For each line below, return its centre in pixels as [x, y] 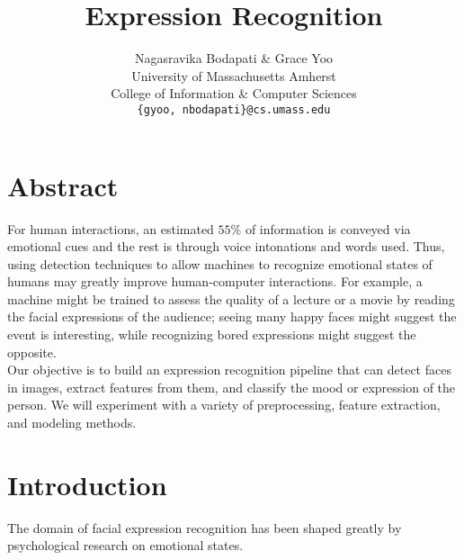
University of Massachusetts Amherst [234, 75]
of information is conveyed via [328, 228]
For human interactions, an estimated [111, 228]
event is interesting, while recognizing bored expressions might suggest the [212, 334]
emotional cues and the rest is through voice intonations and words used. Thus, [226, 246]
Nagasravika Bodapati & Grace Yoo [234, 58]
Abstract [63, 185]
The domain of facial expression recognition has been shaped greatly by [205, 527]
